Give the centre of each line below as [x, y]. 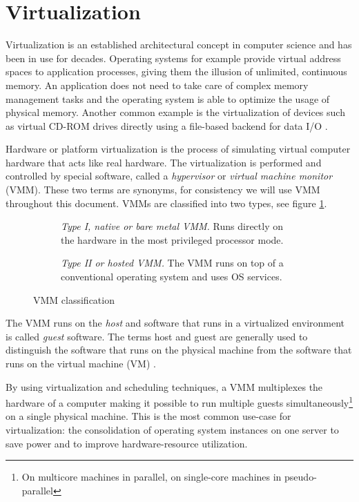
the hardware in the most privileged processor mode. [172, 239]
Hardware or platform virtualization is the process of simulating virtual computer [178, 149]
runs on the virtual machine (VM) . [81, 363]
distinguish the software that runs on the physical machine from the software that [179, 350]
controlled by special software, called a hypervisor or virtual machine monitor [169, 176]
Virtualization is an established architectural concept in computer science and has [179, 45]
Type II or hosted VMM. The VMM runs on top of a [172, 263]
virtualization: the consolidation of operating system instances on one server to [172, 430]
